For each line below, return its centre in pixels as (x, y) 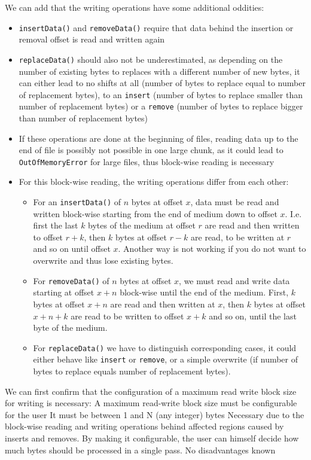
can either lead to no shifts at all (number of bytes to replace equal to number (162, 83)
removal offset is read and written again (92, 39)
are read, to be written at (238, 237)
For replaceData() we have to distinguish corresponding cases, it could (165, 347)
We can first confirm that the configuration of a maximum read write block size (151, 391)
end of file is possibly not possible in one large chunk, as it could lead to (151, 150)
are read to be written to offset (127, 316)
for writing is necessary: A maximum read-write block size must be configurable (151, 403)
